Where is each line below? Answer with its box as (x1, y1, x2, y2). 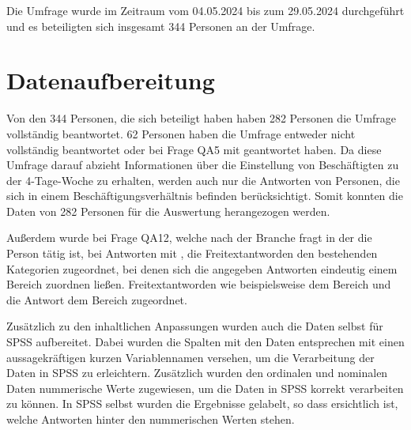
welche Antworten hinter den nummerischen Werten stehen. (6, 411, 295, 427)
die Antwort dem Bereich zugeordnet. (6, 291, 187, 307)
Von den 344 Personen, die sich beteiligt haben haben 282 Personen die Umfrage (6, 110, 397, 126)
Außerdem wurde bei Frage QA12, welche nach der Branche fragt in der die (6, 229, 372, 246)
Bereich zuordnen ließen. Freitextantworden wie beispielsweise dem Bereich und (6, 276, 391, 292)
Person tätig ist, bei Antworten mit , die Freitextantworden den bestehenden (6, 245, 378, 262)
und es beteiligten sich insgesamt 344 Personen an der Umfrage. (6, 17, 315, 34)
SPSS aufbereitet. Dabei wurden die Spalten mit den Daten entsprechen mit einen (6, 334, 405, 350)
